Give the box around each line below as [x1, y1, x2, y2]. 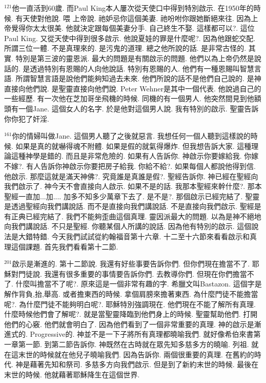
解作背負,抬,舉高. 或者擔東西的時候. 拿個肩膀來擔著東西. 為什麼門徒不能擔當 [4, 289, 258, 299]
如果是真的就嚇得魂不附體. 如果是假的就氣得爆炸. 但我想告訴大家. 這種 [15, 140, 252, 151]
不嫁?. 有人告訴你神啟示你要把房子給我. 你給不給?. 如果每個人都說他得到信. [4, 160, 256, 171]
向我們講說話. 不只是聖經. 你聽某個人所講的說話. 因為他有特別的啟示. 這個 [4, 221, 252, 232]
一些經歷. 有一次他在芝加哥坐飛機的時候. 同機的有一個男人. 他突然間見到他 [4, 93, 254, 104]
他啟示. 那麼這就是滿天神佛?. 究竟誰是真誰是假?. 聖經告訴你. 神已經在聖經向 [4, 170, 258, 181]
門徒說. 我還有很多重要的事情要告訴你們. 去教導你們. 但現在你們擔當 [18, 268, 247, 279]
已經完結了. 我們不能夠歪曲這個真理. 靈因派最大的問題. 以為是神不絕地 [25, 210, 261, 221]
